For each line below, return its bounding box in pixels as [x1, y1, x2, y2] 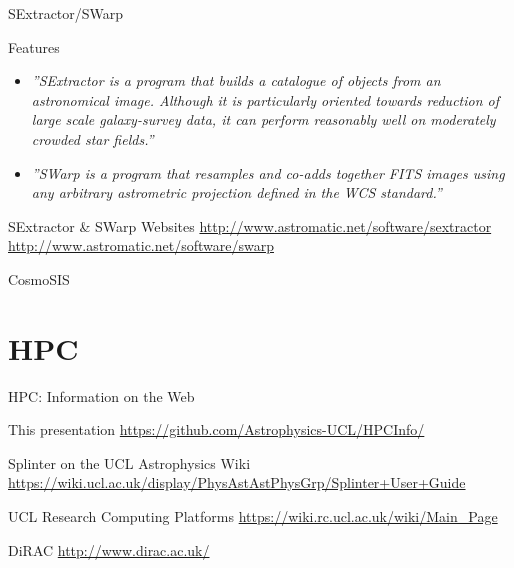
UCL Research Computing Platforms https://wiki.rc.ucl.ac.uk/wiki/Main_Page [8, 506, 498, 527]
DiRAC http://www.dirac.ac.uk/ [8, 539, 210, 560]
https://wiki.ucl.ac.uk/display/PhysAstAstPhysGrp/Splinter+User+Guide [8, 472, 466, 493]
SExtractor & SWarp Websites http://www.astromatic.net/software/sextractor [8, 215, 492, 236]
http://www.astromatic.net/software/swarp [8, 235, 274, 256]
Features [8, 36, 60, 57]
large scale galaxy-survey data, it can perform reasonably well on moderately [31, 109, 496, 130]
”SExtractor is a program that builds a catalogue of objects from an [31, 70, 441, 91]
